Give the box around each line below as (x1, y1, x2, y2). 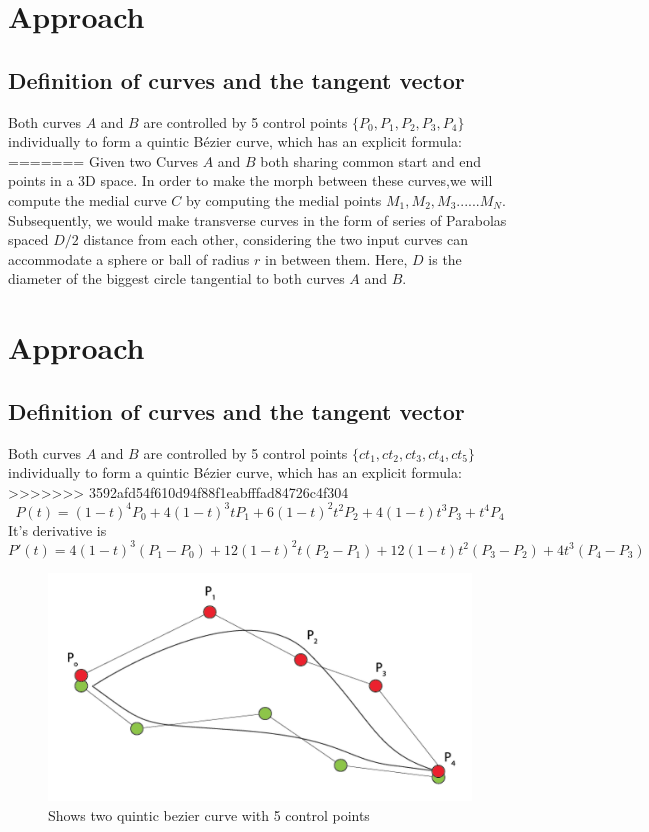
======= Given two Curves (8, 150, 198, 171)
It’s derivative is (8, 519, 107, 540)
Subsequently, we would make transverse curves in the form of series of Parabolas (8, 209, 507, 230)
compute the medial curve (8, 189, 167, 210)
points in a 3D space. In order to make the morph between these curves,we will (8, 170, 493, 191)
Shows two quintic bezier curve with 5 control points (48, 805, 370, 826)
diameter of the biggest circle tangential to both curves (8, 268, 345, 289)
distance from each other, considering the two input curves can (83, 229, 469, 250)
